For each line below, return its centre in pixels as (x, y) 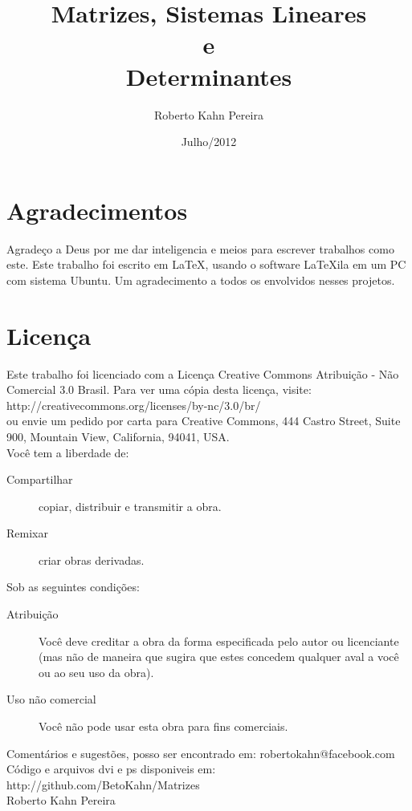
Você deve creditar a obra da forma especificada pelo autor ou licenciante (219, 641)
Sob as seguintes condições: (73, 587)
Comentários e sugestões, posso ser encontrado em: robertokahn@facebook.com (201, 753)
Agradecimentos (97, 210)
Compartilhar (40, 479)
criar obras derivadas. (92, 560)
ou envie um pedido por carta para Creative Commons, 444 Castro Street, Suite (204, 421)
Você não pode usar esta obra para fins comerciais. (163, 726)
